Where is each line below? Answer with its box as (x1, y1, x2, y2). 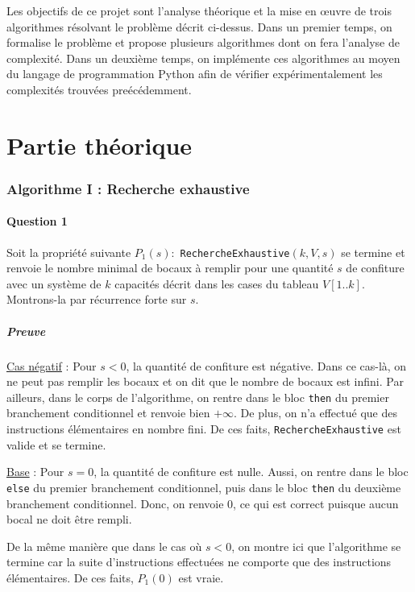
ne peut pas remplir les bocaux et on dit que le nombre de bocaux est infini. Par (6, 373, 404, 390)
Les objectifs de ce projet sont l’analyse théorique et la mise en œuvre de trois (6, 2, 392, 19)
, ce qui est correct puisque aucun (233, 495, 399, 511)
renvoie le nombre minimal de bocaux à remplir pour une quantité (6, 259, 334, 276)
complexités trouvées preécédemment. (6, 81, 192, 97)
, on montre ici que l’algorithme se (231, 537, 401, 554)
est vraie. (178, 569, 224, 586)
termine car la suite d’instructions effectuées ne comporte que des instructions (6, 553, 392, 570)
